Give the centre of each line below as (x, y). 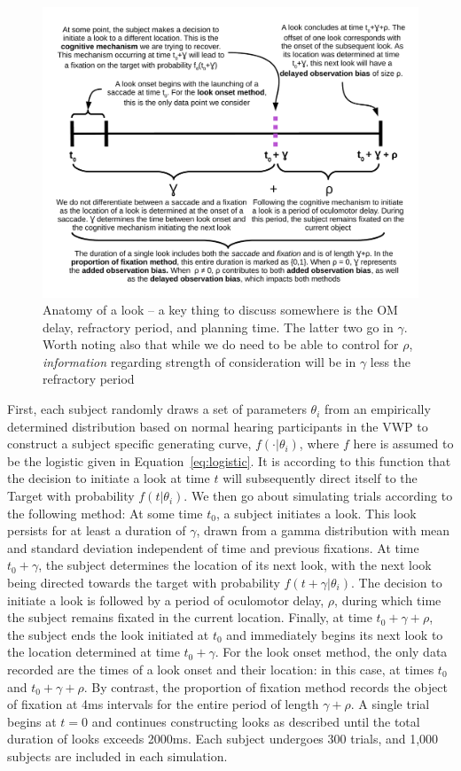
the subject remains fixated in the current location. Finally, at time (190, 617)
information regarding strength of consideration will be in (199, 361)
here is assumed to (403, 444)
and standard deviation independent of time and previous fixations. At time (213, 547)
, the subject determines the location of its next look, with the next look (235, 565)
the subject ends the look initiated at (108, 634)
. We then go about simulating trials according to (318, 496)
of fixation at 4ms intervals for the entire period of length (163, 704)
